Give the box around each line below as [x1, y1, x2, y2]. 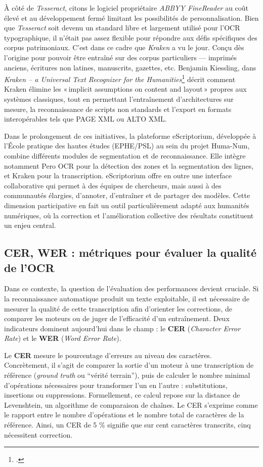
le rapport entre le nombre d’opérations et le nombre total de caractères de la [4, 409, 244, 420]
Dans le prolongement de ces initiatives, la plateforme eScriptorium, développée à [4, 130, 256, 141]
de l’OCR [4, 259, 55, 275]
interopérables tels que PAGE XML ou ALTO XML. [4, 113, 167, 124]
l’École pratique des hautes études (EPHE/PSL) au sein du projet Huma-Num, [4, 140, 250, 151]
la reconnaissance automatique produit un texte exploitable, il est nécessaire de [4, 293, 250, 303]
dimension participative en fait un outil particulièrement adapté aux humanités [4, 200, 249, 210]
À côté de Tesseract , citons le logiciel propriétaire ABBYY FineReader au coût [4, 3, 249, 13]
